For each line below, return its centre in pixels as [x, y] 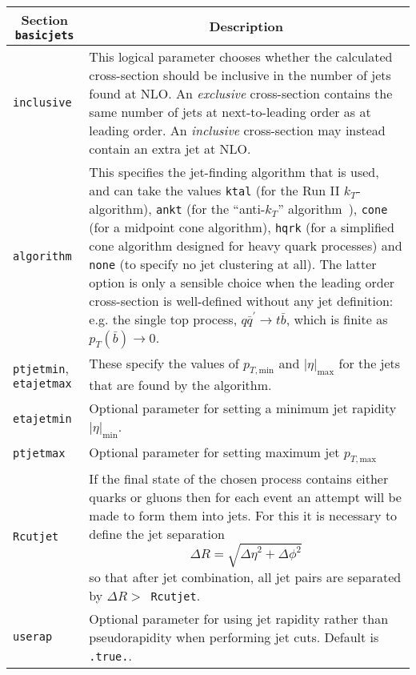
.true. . [110, 655]
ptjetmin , [41, 368]
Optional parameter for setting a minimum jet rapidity [243, 408]
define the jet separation [157, 534]
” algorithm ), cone [333, 209]
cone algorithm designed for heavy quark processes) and [246, 245]
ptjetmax [39, 454]
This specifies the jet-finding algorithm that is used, [234, 172]
